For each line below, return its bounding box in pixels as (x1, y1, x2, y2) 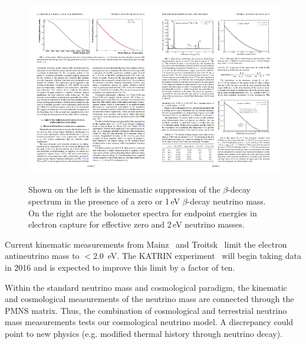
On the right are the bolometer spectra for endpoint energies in (28, 206, 257, 219)
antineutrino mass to (5, 249, 80, 262)
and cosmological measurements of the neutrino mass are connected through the (5, 293, 294, 305)
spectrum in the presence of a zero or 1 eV (28, 195, 180, 207)
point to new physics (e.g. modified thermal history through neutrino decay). (5, 327, 282, 340)
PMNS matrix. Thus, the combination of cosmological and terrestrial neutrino (5, 304, 287, 316)
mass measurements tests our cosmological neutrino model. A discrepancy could (5, 316, 294, 328)
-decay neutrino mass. (187, 195, 266, 207)
